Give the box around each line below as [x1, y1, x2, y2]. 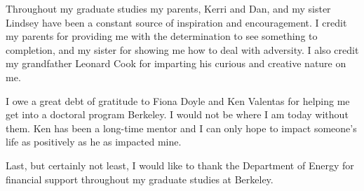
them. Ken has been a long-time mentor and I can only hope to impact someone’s [6, 120, 357, 135]
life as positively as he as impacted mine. [6, 134, 182, 149]
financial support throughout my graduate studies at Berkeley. [6, 171, 274, 186]
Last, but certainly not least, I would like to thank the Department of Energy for [6, 157, 354, 172]
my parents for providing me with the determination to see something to [6, 29, 318, 43]
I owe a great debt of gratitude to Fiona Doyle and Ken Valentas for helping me [6, 93, 350, 108]
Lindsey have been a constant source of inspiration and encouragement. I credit [6, 15, 347, 29]
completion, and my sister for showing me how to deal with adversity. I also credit [6, 42, 359, 57]
